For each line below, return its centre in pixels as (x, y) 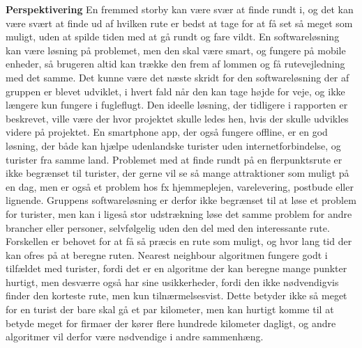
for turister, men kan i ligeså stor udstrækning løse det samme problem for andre (179, 213)
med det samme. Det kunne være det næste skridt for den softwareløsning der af (178, 77)
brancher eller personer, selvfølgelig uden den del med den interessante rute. (168, 227)
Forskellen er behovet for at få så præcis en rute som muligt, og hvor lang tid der (179, 241)
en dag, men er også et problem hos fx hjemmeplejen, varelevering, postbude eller (180, 186)
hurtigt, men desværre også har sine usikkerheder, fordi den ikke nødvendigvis (172, 282)
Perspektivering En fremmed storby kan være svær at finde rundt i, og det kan (180, 9)
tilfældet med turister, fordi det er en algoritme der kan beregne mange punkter (176, 268)
